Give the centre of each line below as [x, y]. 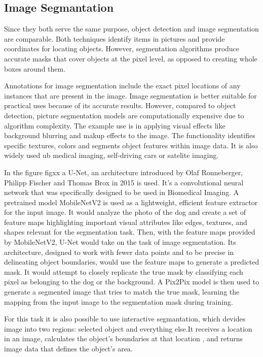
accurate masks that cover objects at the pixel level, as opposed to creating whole [131, 58]
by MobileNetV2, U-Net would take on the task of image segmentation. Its [120, 242]
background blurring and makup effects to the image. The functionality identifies [130, 135]
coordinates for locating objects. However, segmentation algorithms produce [122, 48]
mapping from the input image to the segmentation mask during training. [119, 301]
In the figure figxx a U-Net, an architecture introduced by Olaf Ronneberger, [124, 172]
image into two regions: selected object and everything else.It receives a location [128, 328]
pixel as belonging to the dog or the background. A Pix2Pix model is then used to [132, 282]
